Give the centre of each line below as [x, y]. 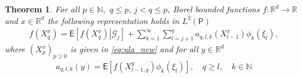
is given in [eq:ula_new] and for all [134, 49]
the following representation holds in [113, 20]
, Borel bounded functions [213, 9]
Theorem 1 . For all [42, 9]
